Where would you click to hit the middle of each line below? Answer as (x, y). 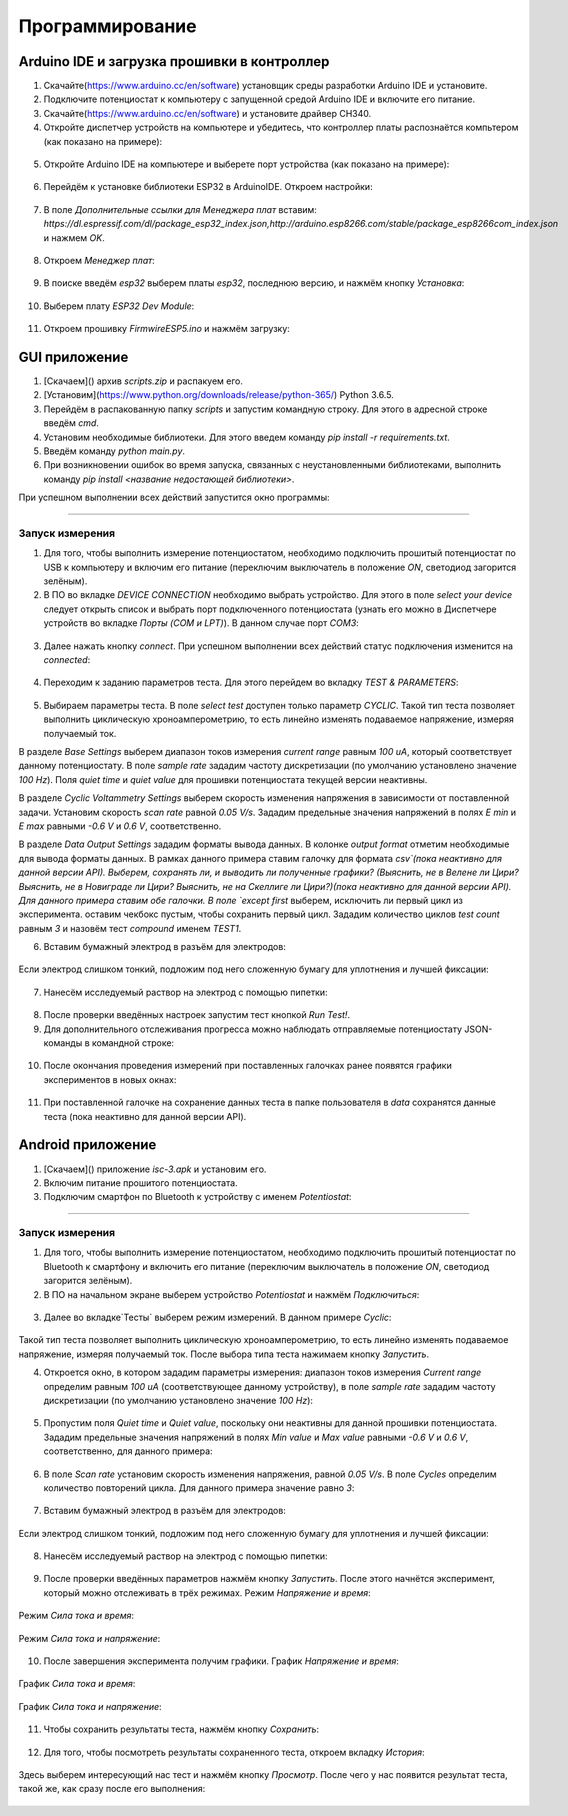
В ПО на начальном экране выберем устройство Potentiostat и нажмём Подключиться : (231, 1294)
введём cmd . (71, 423)
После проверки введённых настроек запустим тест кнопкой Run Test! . (196, 1015)
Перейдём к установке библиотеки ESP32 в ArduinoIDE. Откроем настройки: (208, 187)
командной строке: (133, 1043)
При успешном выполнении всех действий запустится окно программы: (174, 497)
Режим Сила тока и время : (76, 1616)
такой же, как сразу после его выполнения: (112, 1789)
